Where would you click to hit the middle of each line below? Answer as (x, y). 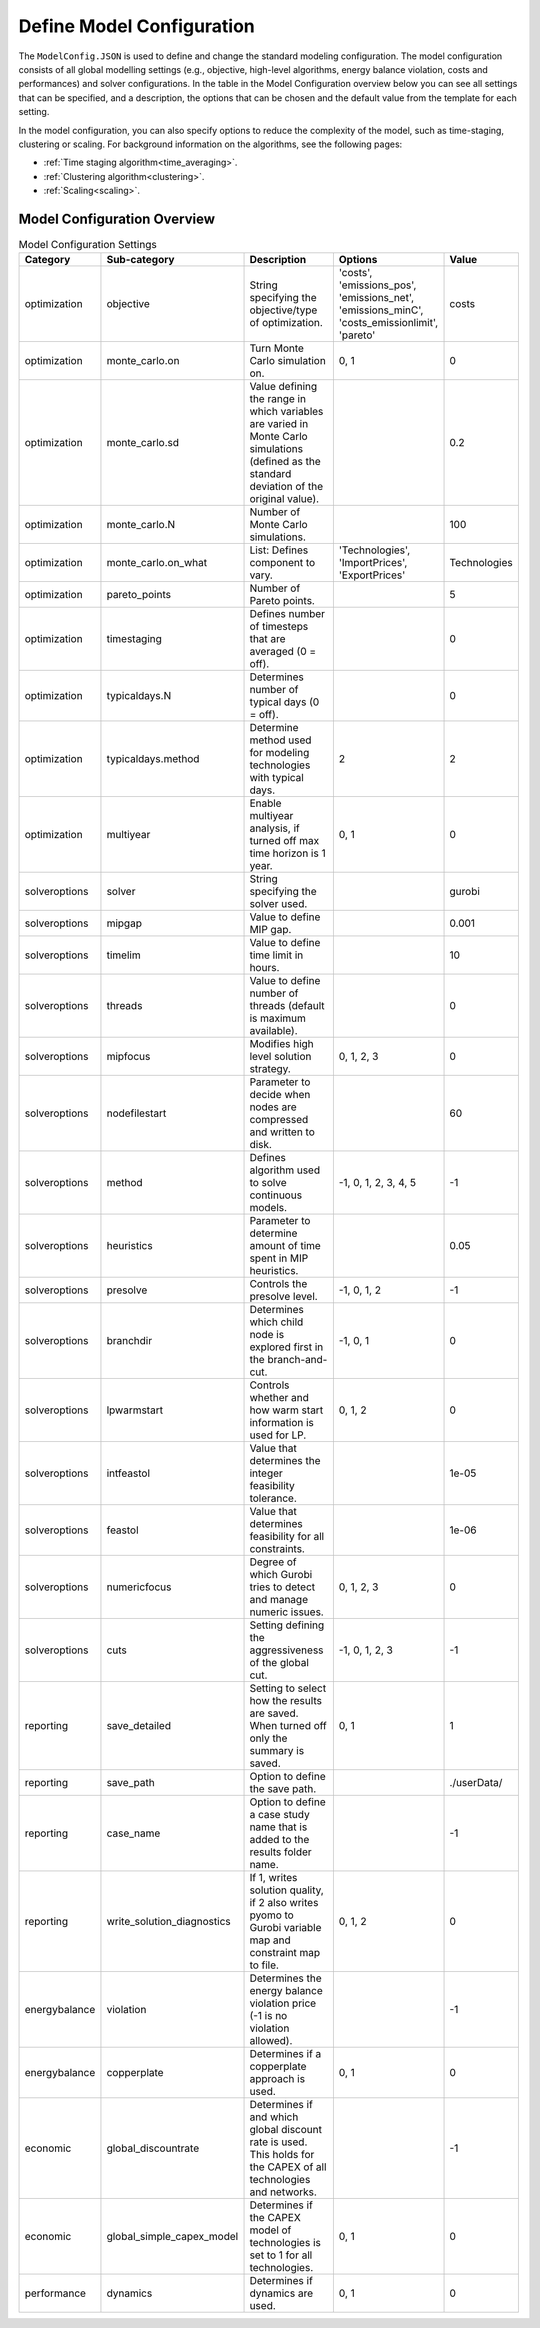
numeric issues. (286, 1612)
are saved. (274, 1713)
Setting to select (288, 1688)
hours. (264, 968)
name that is (278, 1827)
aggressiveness (286, 1650)
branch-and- (297, 1360)
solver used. (278, 904)
